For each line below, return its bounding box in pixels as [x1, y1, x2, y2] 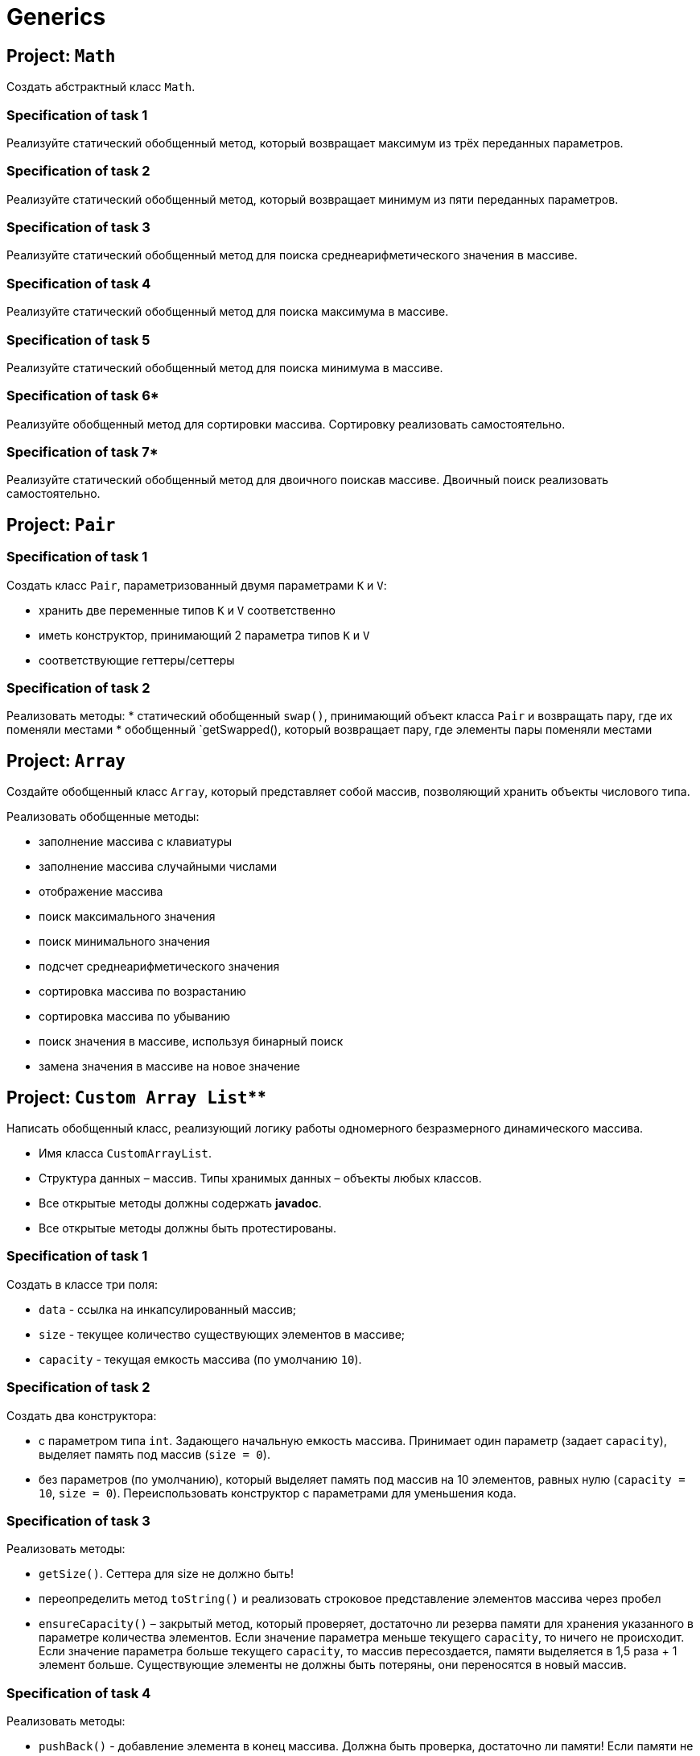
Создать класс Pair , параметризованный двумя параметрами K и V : [6, 578, 387, 592]
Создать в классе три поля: [6, 1277, 158, 1291]
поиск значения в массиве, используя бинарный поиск [39, 1034, 344, 1049]
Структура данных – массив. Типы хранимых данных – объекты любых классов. [39, 1171, 482, 1186]
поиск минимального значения [39, 934, 210, 949]
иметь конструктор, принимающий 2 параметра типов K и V [39, 627, 370, 642]
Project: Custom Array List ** [6, 1087, 267, 1108]
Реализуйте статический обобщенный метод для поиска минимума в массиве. [6, 360, 443, 375]
